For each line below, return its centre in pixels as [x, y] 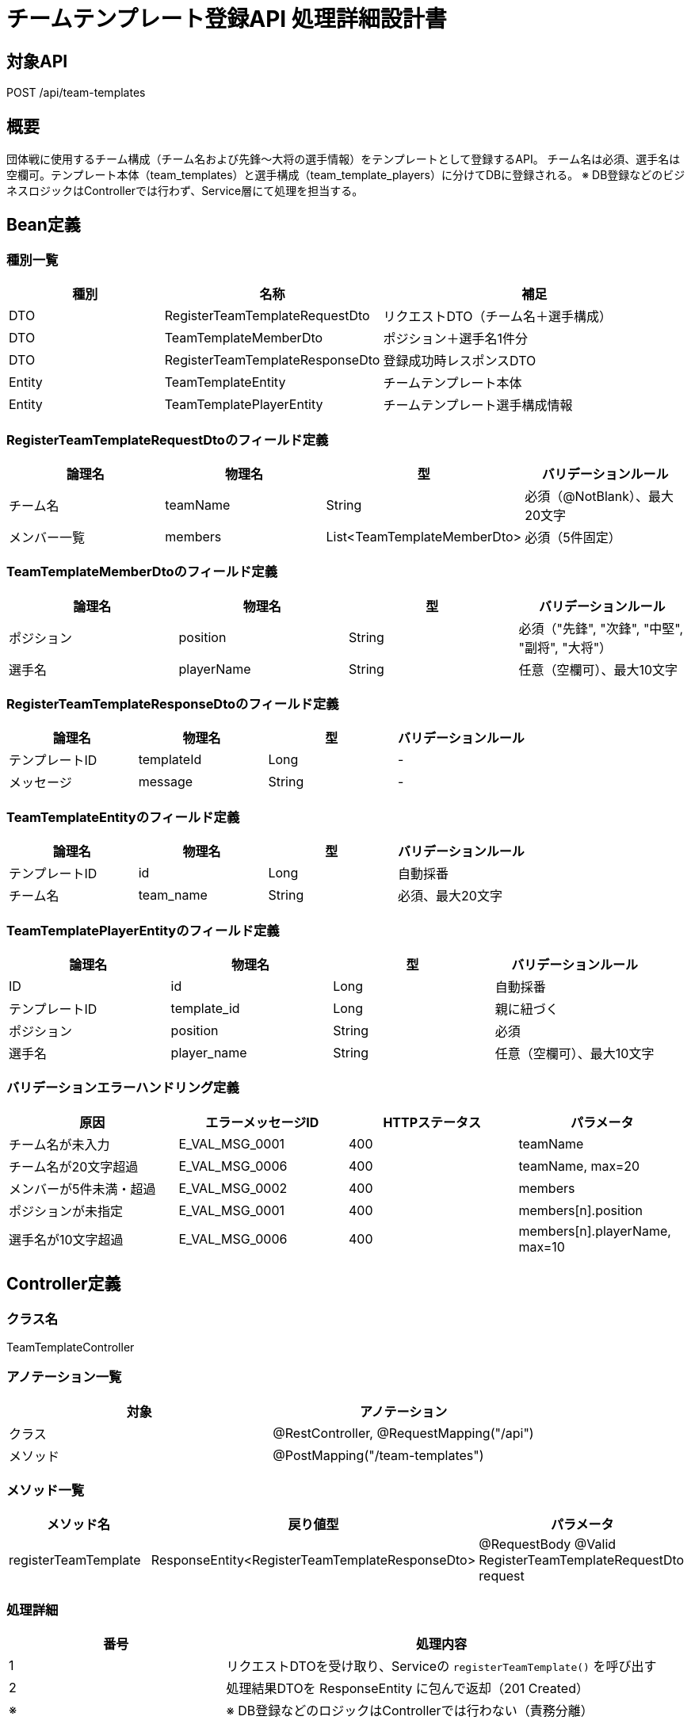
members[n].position [581, 1210]
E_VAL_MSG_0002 [233, 1188]
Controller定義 [64, 1284]
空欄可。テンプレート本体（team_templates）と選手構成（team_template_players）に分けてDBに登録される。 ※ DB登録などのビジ [346, 175]
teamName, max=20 [579, 1166]
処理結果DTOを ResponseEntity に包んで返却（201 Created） [407, 1689]
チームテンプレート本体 [452, 383]
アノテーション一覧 [64, 1377]
